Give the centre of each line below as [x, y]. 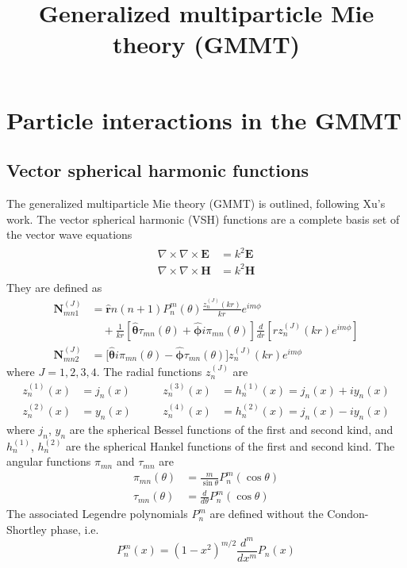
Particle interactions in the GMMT [204, 119]
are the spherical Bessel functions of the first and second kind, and [231, 429]
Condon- [348, 514]
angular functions [49, 461]
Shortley [27, 529]
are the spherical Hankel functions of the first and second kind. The [230, 445]
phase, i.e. [75, 529]
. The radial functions [149, 372]
